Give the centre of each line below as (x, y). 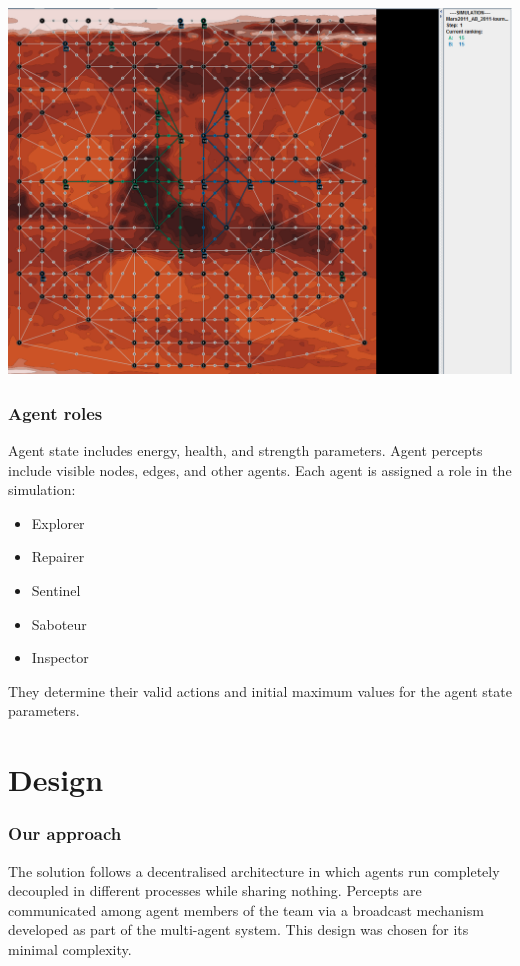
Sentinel (56, 589)
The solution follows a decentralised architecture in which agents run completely (254, 870)
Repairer (58, 556)
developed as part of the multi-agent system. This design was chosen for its (238, 929)
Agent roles (55, 412)
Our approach (65, 833)
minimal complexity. (70, 948)
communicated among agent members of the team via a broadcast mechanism (246, 909)
